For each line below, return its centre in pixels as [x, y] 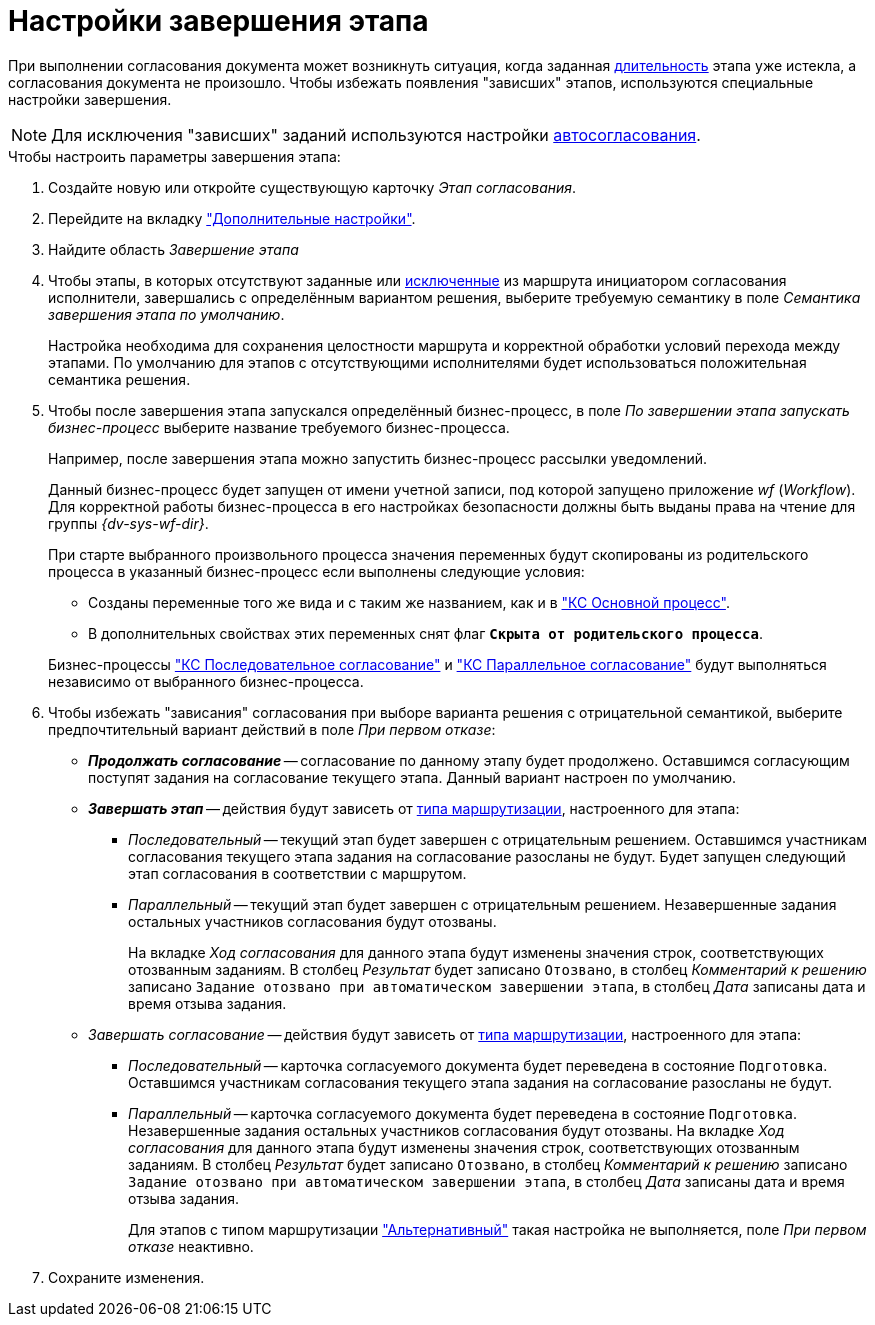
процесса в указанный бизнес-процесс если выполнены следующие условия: [316, 571]
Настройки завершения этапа [218, 21]
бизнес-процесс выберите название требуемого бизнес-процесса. [279, 427]
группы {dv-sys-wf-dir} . [128, 523]
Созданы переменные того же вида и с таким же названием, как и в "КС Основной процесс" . [409, 602]
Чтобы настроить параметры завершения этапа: [174, 156]
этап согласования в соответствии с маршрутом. [297, 873]
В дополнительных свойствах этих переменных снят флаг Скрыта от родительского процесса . [426, 633]
